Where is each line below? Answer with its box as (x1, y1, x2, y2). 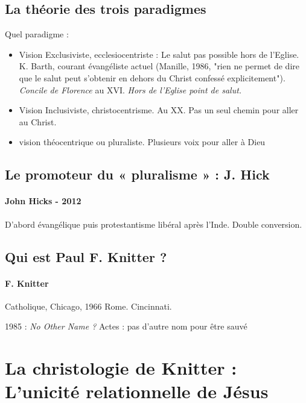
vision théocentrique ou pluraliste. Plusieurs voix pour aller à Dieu (19, 136, 266, 148)
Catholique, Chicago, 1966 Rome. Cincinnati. (5, 299, 172, 312)
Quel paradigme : (5, 28, 69, 40)
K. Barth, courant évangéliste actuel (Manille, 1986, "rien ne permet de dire (19, 60, 299, 72)
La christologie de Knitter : (5, 355, 237, 380)
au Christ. (19, 115, 57, 128)
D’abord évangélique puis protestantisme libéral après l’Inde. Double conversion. (5, 217, 302, 230)
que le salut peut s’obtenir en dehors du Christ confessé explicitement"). (19, 71, 285, 84)
